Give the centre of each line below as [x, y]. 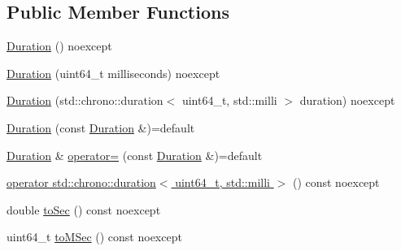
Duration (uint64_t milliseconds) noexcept [113, 73]
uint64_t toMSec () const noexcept [94, 237]
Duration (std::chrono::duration [85, 100]
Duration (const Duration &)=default [101, 127]
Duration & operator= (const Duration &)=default [135, 155]
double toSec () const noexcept [84, 209]
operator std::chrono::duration [81, 182]
